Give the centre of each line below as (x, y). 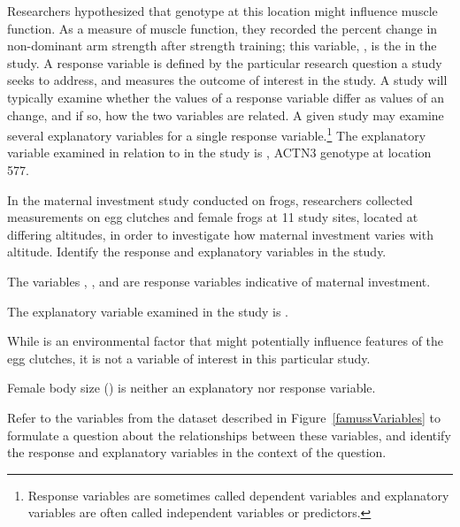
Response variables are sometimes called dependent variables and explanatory (238, 495)
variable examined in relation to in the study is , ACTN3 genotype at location (219, 153)
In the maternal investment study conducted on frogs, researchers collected (210, 199)
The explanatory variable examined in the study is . (148, 311)
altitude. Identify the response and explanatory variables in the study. (197, 252)
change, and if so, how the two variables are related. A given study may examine (226, 115)
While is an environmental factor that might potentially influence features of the (226, 341)
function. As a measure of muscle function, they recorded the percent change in (222, 28)
